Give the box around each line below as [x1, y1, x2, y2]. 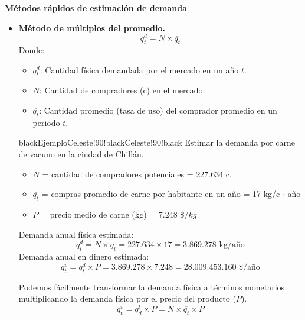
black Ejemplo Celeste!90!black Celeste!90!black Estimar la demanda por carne [18, 136, 296, 148]
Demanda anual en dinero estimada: [18, 250, 149, 263]
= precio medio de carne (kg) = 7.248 [41, 208, 178, 221]
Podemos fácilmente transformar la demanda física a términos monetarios [18, 280, 285, 293]
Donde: [18, 44, 45, 56]
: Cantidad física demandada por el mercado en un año [40, 63, 239, 76]
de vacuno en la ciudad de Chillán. [18, 148, 144, 160]
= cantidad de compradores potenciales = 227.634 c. [42, 167, 232, 180]
